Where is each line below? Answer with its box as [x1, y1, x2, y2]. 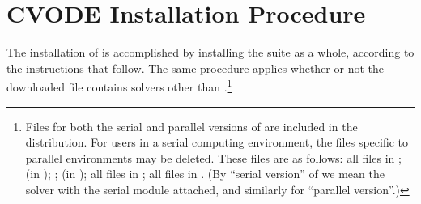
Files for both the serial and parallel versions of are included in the [25, 117, 358, 134]
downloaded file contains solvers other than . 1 [6, 76, 232, 95]
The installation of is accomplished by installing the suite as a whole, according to [6, 44, 415, 61]
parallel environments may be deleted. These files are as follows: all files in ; [25, 149, 402, 166]
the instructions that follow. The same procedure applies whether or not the [6, 59, 385, 76]
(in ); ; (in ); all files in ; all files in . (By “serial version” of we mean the [25, 165, 385, 182]
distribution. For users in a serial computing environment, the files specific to [25, 134, 409, 151]
